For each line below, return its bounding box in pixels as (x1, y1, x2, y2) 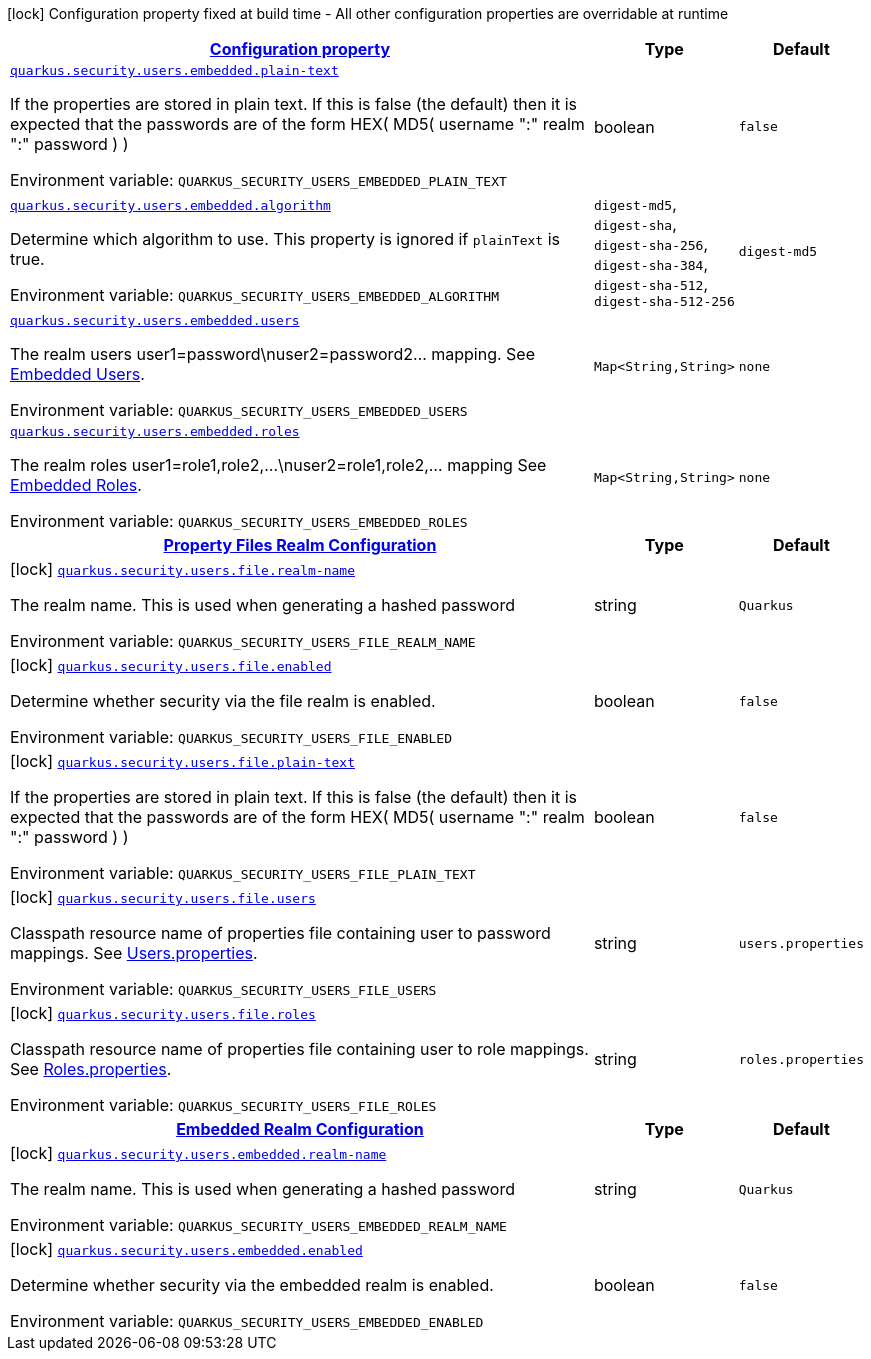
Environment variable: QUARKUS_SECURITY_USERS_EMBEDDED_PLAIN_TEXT (10, 170, 507, 190)
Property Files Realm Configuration (163, 535, 437, 555)
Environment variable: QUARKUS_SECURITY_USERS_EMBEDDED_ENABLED (10, 1311, 484, 1331)
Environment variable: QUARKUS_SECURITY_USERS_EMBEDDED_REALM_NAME (10, 1215, 507, 1235)
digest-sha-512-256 (593, 294, 735, 309)
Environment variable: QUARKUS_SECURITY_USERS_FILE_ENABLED (10, 727, 453, 747)
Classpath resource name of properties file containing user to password (10, 923, 551, 943)
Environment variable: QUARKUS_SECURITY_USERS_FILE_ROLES (10, 1095, 437, 1115)
